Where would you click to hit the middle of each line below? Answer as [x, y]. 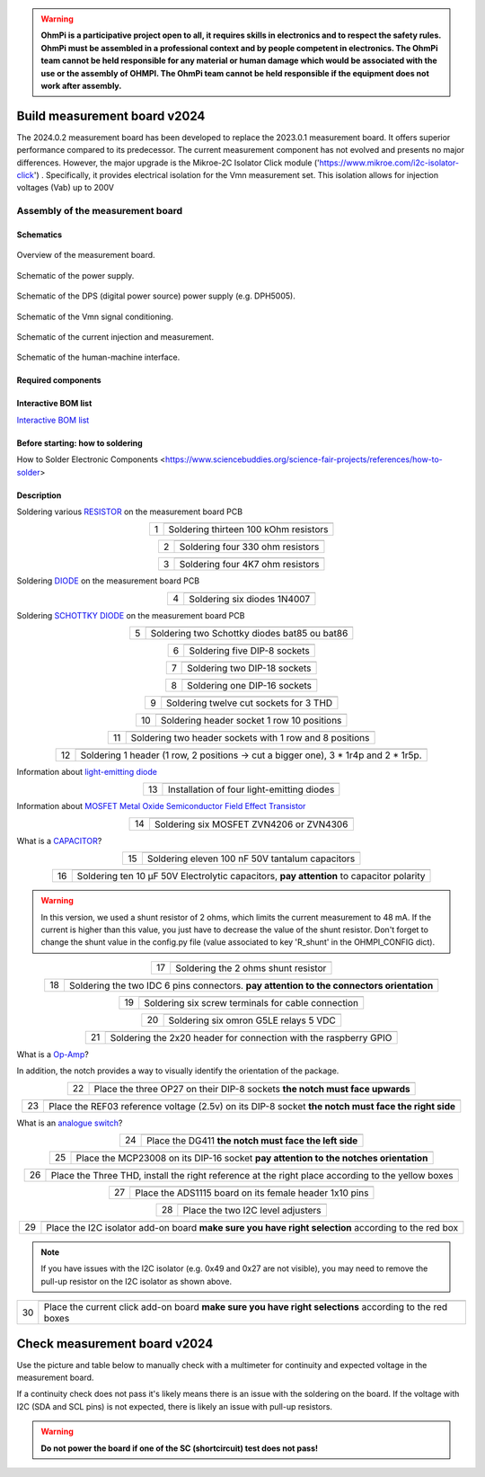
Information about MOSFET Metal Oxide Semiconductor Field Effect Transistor [161, 806]
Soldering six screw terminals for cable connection [251, 1002]
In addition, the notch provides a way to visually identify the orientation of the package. [178, 1071]
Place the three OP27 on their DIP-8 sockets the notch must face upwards [252, 1089]
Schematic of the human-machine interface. [98, 357]
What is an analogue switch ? [70, 1123]
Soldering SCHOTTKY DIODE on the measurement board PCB [131, 615]
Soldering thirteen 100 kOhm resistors [248, 529]
